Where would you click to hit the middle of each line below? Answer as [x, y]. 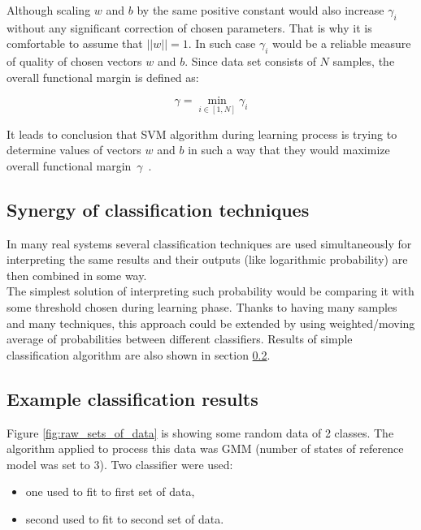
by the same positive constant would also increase [260, 10]
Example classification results [132, 398]
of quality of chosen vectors [74, 61]
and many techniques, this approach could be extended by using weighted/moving [211, 323]
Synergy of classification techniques [158, 209]
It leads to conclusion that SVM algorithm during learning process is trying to [202, 134]
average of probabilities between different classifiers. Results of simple [180, 339]
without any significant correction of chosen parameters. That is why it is [189, 27]
